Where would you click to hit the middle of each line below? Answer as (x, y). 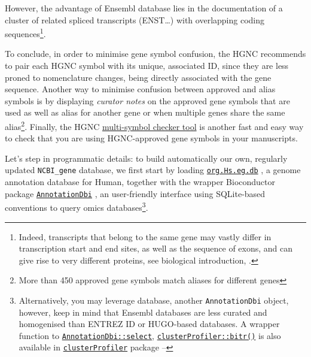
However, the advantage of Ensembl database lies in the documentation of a (144, 8)
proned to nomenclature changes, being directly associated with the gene (138, 77)
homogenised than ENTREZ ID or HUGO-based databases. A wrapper (149, 324)
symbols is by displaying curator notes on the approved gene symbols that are (147, 100)
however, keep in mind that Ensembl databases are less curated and (143, 312)
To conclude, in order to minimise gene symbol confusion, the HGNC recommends (155, 54)
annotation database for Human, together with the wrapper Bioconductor (140, 182)
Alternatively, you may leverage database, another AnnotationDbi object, (154, 300)
